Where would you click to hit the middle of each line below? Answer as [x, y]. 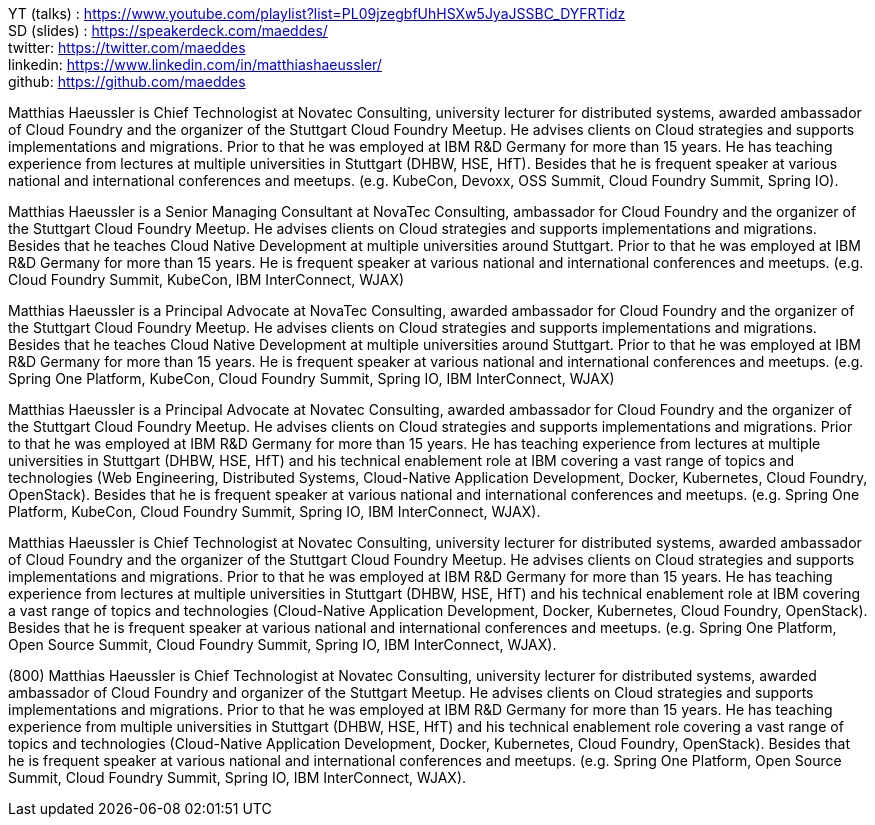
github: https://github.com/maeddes [127, 81]
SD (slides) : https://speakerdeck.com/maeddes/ [168, 30]
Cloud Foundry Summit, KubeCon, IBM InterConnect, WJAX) [206, 279]
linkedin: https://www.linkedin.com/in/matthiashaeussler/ [195, 64]
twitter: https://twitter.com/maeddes [127, 47]
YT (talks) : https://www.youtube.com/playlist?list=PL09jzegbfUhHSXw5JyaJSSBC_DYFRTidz [317, 13]
